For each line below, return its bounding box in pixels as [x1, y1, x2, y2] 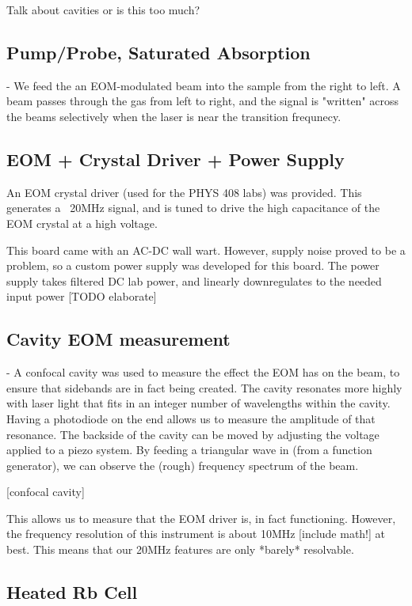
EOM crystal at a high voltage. [6, 214, 158, 231]
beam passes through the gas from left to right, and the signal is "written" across [6, 93, 399, 109]
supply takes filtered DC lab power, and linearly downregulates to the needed [6, 272, 382, 289]
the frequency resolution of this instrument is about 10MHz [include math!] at [6, 525, 386, 542]
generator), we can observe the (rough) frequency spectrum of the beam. [6, 456, 359, 473]
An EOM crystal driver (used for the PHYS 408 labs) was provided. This [6, 184, 362, 200]
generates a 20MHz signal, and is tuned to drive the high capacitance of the [6, 199, 380, 216]
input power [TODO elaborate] [6, 288, 157, 305]
